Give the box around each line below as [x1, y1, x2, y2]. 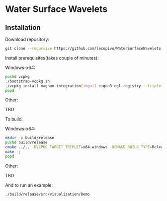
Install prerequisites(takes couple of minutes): [5, 55, 99, 61]
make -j [5, 149, 21, 154]
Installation [5, 23, 41, 32]
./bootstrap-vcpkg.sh [5, 78, 50, 84]
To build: [5, 116, 23, 122]
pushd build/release [5, 140, 48, 145]
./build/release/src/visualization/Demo [5, 192, 90, 197]
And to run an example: [5, 182, 53, 188]
